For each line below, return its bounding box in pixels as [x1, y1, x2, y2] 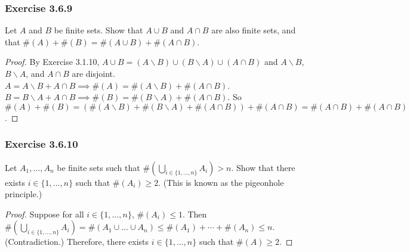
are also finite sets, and [211, 24, 296, 36]
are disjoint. [72, 67, 115, 79]
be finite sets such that [57, 161, 140, 173]
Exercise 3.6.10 [5, 136, 78, 151]
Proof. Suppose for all [5, 207, 84, 220]
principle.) [5, 188, 42, 200]
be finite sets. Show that [54, 24, 143, 36]
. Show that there [231, 161, 295, 173]
